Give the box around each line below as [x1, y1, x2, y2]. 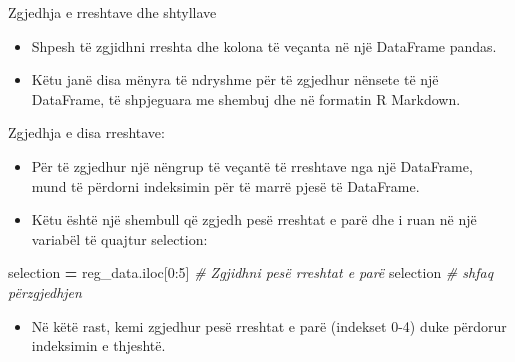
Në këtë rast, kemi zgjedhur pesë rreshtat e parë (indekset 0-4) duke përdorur [31, 315, 507, 336]
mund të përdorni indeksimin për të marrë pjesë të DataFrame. [31, 175, 420, 196]
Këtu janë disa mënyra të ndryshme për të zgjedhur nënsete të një [31, 69, 439, 90]
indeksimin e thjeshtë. [31, 335, 166, 356]
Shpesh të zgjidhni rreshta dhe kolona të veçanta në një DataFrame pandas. [31, 35, 497, 56]
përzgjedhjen [8, 281, 82, 302]
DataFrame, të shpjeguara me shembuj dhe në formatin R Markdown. [31, 88, 461, 109]
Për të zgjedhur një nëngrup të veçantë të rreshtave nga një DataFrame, [31, 155, 473, 176]
